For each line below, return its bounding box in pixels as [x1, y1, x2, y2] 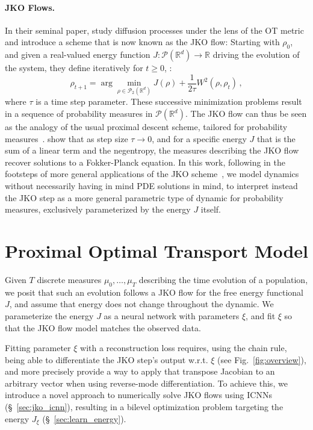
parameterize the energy [5, 309, 94, 322]
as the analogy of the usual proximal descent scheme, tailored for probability [5, 120, 288, 133]
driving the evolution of [212, 48, 300, 61]
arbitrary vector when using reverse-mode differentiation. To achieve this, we [5, 376, 288, 389]
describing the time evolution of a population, [138, 273, 308, 285]
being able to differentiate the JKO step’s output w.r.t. [5, 353, 208, 366]
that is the [256, 132, 296, 145]
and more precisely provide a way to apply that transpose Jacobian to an [5, 365, 275, 378]
